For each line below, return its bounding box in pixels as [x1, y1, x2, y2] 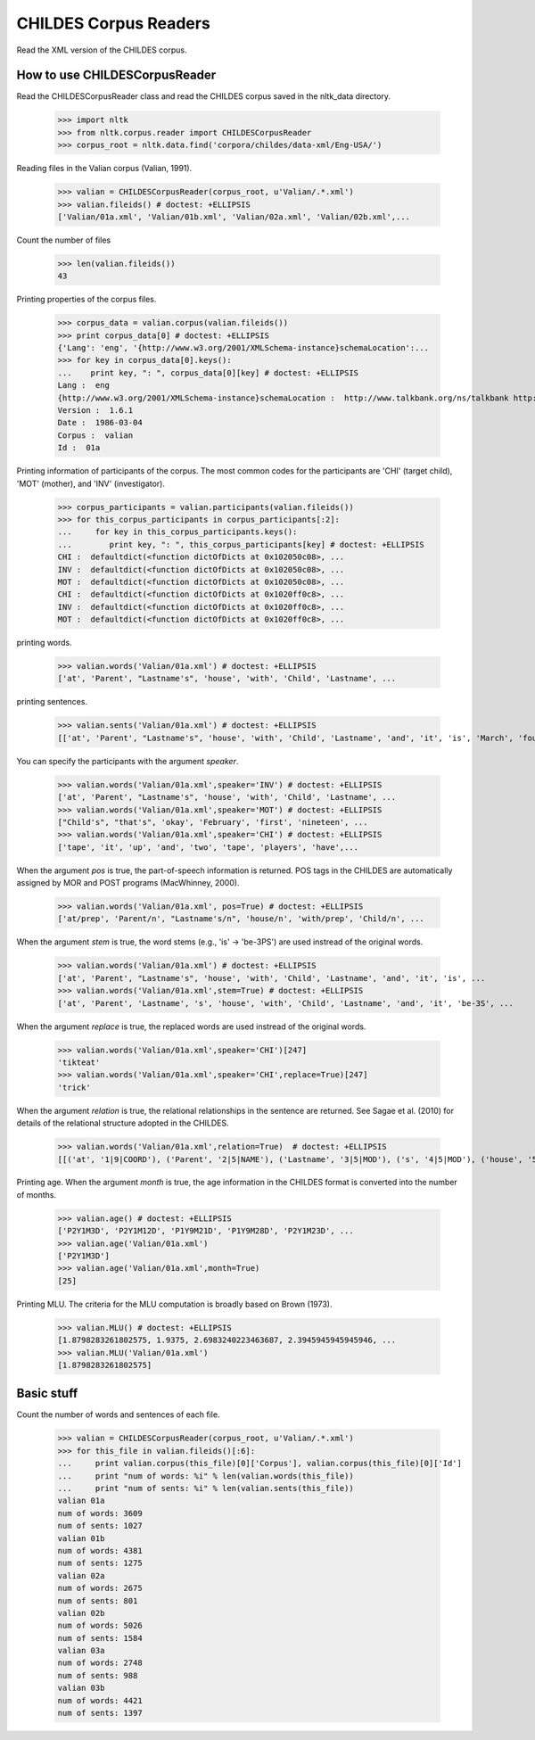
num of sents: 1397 [57, 1708, 143, 1719]
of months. [16, 1189, 57, 1200]
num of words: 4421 [57, 1695, 143, 1705]
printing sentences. [16, 697, 88, 707]
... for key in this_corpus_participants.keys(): [57, 527, 298, 537]
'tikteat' [57, 1057, 101, 1068]
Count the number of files [16, 235, 111, 245]
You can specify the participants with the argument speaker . [16, 755, 239, 766]
